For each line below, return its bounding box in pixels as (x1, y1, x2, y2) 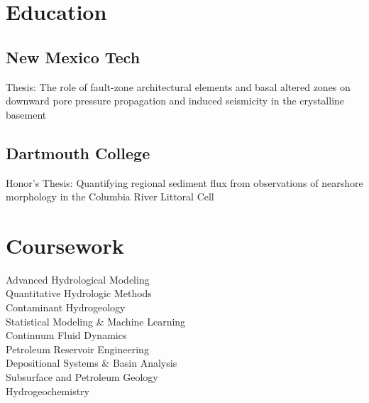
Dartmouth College (6, 141, 150, 163)
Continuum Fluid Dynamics (6, 328, 127, 343)
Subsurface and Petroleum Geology (6, 370, 158, 385)
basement (6, 107, 47, 122)
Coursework (6, 230, 124, 259)
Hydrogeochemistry (6, 383, 89, 398)
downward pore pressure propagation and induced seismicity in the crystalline (6, 93, 345, 108)
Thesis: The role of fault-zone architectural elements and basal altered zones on (6, 79, 351, 94)
